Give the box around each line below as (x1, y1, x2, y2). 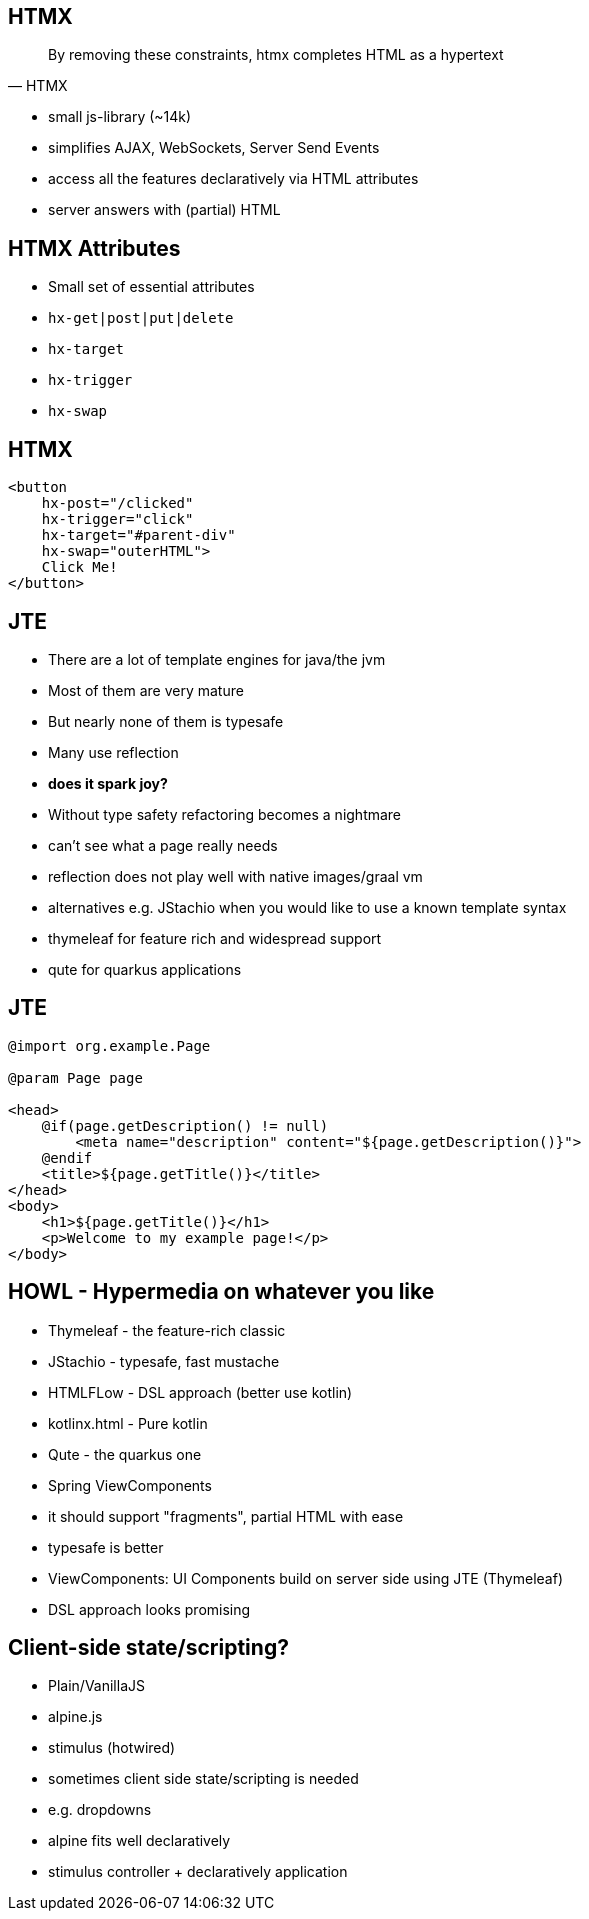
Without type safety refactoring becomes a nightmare (48, 805, 402, 823)
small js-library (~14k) (48, 108, 192, 126)
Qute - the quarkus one (48, 1445, 202, 1463)
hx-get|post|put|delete (48, 310, 234, 327)
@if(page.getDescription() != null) (41, 1117, 329, 1134)
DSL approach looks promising (48, 1600, 251, 1618)
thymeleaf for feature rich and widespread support (48, 929, 382, 947)
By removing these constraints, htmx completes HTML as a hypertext (48, 46, 504, 64)
